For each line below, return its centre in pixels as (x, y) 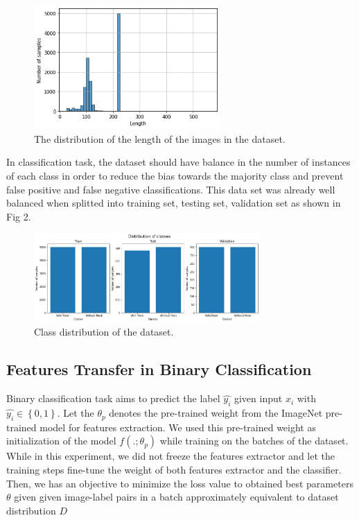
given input (258, 398)
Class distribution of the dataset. (104, 332)
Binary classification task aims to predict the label (113, 398)
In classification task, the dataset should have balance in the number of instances (178, 162)
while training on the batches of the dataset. (254, 441)
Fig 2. (19, 216)
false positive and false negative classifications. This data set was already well (171, 189)
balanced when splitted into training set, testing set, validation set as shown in (174, 203)
